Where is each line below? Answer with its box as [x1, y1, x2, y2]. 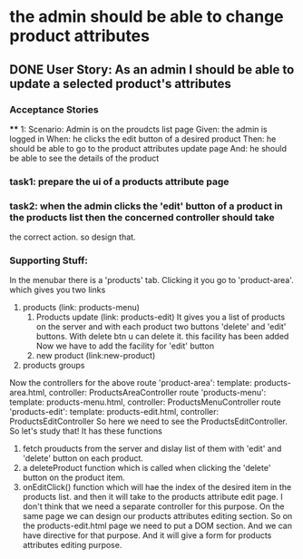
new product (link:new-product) [35, 350, 156, 361]
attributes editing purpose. [22, 540, 122, 551]
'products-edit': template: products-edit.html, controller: [9, 407, 220, 417]
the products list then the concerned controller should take [9, 211, 275, 223]
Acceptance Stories [9, 103, 99, 115]
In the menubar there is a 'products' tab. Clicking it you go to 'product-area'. [9, 275, 295, 286]
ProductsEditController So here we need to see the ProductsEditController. [9, 416, 288, 427]
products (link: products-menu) [22, 302, 141, 313]
